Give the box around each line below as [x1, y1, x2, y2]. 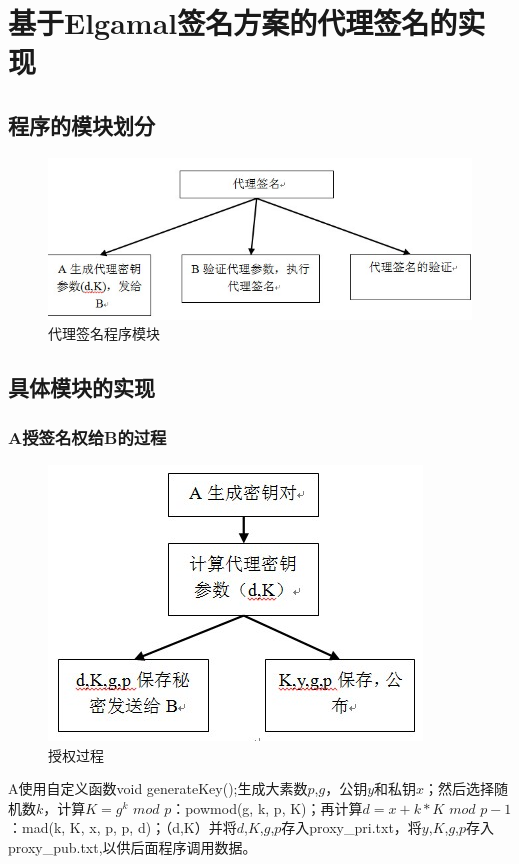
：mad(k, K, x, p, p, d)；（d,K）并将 [8, 817, 237, 838]
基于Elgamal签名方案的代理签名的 [8, 2, 458, 43]
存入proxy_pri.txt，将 [281, 817, 422, 838]
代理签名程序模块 [48, 323, 160, 344]
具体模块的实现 [8, 372, 155, 403]
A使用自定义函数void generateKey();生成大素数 [8, 778, 308, 799]
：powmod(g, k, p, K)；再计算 [171, 797, 363, 818]
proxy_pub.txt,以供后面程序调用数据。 [8, 836, 257, 857]
